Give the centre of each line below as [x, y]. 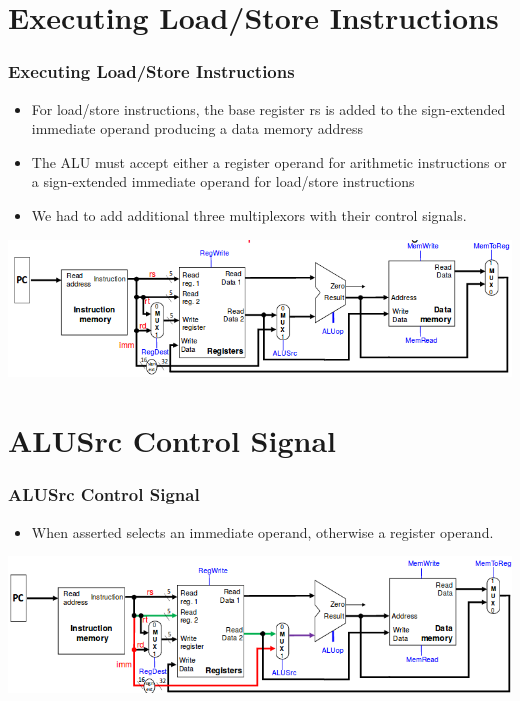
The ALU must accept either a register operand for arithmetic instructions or [269, 161]
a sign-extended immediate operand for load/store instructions [223, 181]
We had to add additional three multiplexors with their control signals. [249, 214]
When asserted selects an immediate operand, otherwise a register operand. [262, 531]
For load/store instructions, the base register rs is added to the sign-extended [268, 108]
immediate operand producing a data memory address [197, 128]
